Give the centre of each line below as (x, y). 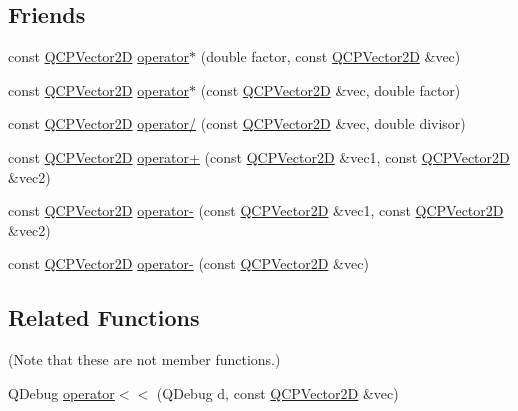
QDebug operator (61, 392)
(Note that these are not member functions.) (144, 359)
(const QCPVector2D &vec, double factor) (330, 89)
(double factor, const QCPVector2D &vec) (330, 56)
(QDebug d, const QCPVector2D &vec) (277, 392)
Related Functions (104, 317)
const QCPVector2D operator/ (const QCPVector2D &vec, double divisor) (237, 123)
